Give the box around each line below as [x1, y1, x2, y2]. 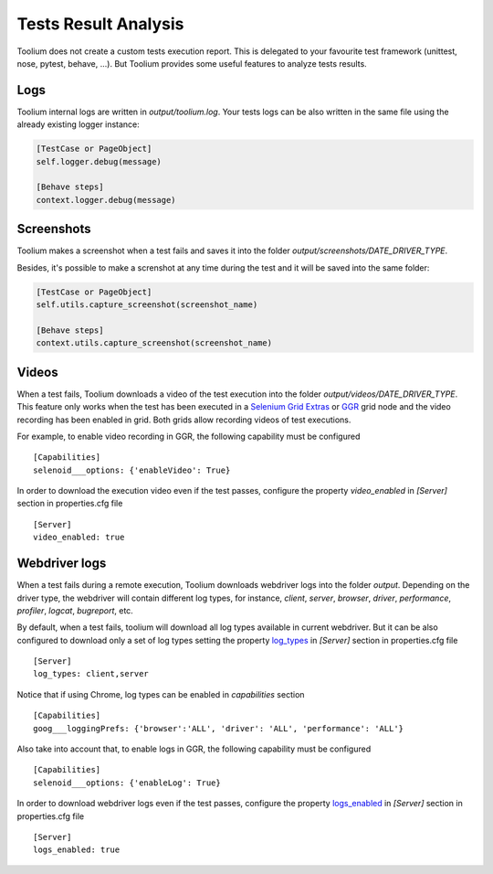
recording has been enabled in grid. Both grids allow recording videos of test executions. [16, 414, 351, 425]
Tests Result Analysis [16, 14, 184, 34]
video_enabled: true [33, 532, 125, 543]
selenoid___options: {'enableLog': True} [33, 777, 221, 788]
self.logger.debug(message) [36, 156, 162, 166]
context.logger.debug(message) [36, 195, 177, 205]
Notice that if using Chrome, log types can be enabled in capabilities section [16, 688, 305, 699]
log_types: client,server [33, 668, 150, 679]
